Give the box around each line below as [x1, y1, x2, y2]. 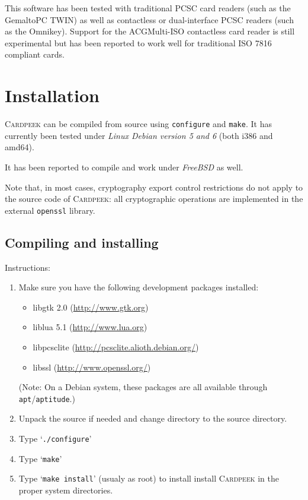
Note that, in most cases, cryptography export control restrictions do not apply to [5, 181, 303, 193]
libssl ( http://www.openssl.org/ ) [33, 360, 151, 373]
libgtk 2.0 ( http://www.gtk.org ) [33, 300, 149, 313]
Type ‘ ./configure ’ [18, 432, 92, 444]
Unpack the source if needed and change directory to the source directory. [18, 412, 287, 425]
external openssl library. [5, 204, 95, 216]
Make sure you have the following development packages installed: [18, 281, 259, 293]
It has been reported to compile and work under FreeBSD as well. [5, 160, 243, 173]
